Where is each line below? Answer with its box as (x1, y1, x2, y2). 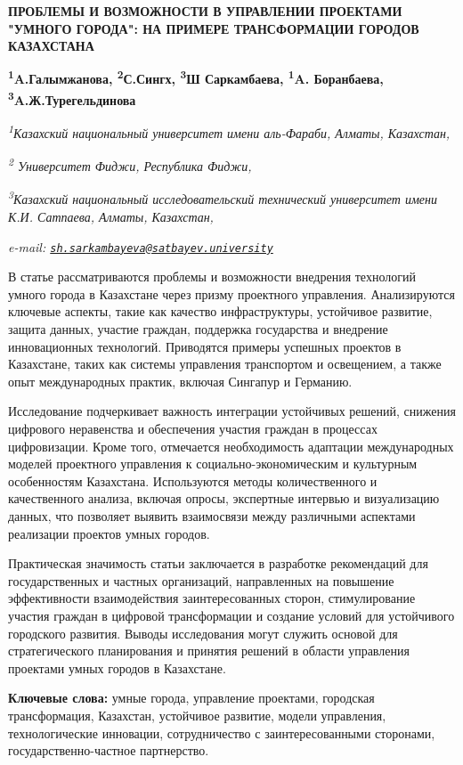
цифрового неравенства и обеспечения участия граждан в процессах (8, 419, 378, 438)
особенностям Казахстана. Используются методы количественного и (8, 471, 378, 490)
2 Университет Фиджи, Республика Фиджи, (8, 154, 252, 175)
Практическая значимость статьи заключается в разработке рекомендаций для (8, 554, 428, 573)
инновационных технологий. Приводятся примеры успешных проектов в (8, 337, 402, 355)
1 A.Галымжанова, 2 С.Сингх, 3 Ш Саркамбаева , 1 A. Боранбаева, (8, 67, 384, 88)
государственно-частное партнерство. (8, 741, 209, 760)
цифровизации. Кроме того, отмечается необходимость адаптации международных (8, 436, 454, 455)
